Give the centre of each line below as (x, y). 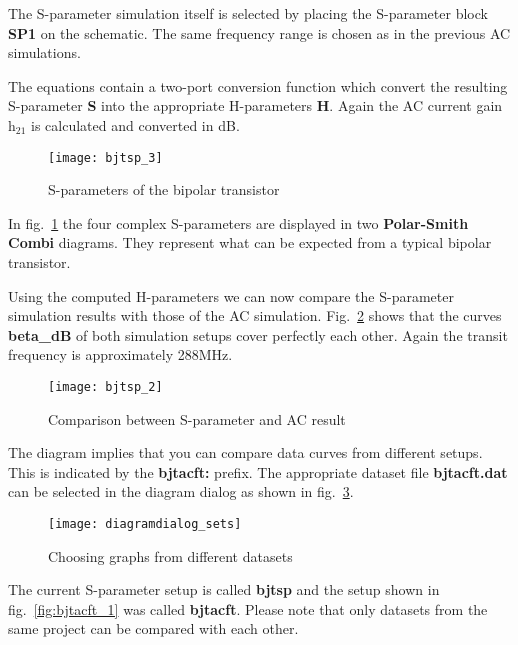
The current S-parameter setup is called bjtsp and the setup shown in (224, 589)
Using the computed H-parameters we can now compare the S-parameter (231, 295)
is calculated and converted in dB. (135, 124)
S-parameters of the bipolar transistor (164, 189)
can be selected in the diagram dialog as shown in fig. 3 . (181, 491)
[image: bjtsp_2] (105, 386)
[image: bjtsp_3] (105, 157)
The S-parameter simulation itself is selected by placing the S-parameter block (248, 13)
